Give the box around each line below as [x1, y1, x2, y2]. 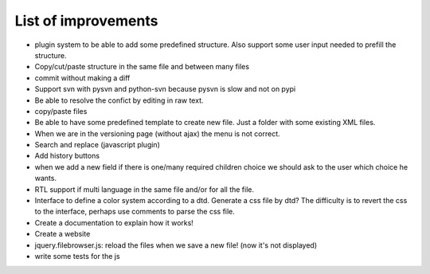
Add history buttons [34, 151, 100, 161]
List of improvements [14, 12, 158, 29]
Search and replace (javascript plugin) [34, 140, 161, 150]
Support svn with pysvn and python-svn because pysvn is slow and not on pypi [34, 84, 296, 94]
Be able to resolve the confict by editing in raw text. [34, 96, 204, 105]
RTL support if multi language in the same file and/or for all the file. [34, 184, 255, 194]
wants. [34, 174, 57, 183]
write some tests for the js [34, 251, 120, 260]
